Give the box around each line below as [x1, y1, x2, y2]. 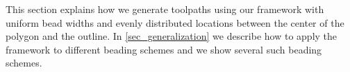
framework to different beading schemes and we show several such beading [6, 42, 322, 56]
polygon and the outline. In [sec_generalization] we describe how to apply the [6, 29, 337, 43]
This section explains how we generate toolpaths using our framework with [6, 2, 324, 16]
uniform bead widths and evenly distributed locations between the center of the [6, 15, 344, 29]
